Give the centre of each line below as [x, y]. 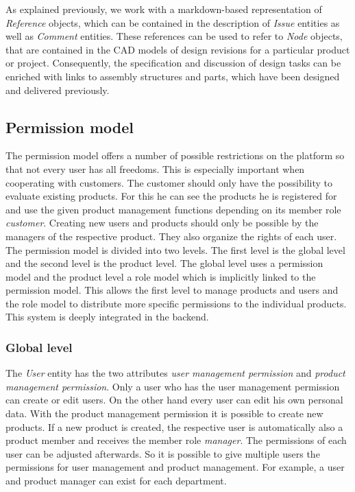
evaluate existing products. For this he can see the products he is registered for [171, 196]
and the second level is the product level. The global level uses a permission [164, 263]
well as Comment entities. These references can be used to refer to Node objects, [174, 36]
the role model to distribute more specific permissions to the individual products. [176, 303]
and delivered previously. [58, 90]
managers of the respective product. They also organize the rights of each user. [171, 236]
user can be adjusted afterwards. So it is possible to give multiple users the [163, 453]
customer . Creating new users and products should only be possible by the [162, 223]
